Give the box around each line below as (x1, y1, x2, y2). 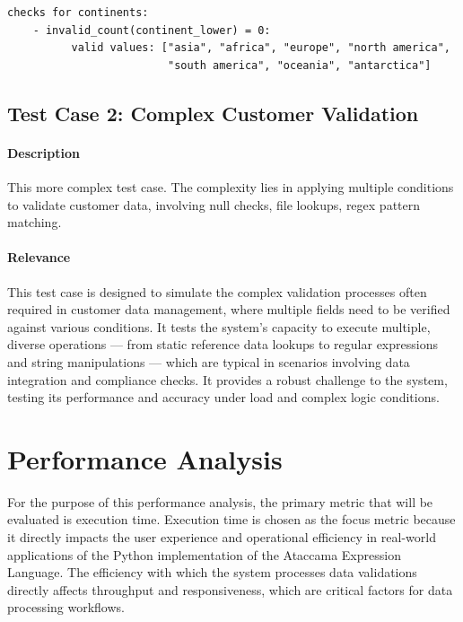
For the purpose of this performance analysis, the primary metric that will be (7, 492, 433, 511)
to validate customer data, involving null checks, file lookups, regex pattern (7, 195, 421, 214)
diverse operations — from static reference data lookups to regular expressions (7, 335, 438, 354)
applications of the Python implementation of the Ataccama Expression (7, 545, 401, 564)
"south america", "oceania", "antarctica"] (167, 58, 432, 72)
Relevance (7, 248, 71, 267)
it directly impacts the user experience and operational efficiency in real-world (7, 528, 436, 546)
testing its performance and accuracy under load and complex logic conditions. (7, 388, 440, 407)
